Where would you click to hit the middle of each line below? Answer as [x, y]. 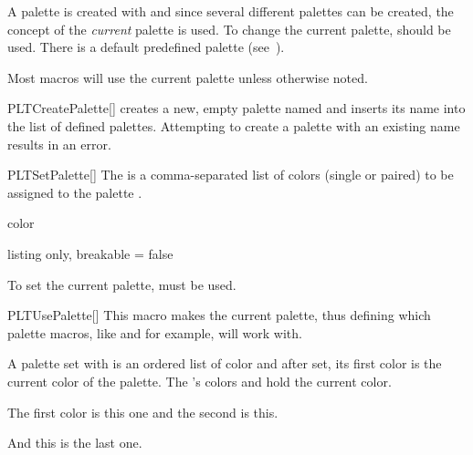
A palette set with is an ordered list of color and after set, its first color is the [225, 363]
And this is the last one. [75, 443]
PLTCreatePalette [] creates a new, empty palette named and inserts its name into [236, 108]
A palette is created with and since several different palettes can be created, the [231, 11]
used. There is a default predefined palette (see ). [146, 47]
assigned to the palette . [75, 192]
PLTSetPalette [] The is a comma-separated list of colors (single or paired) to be [231, 175]
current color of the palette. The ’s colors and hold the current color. [200, 381]
